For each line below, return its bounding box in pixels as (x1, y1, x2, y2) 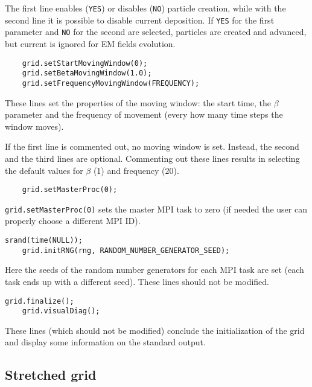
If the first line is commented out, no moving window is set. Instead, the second (5, 140, 299, 153)
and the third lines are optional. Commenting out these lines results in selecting (5, 152, 300, 164)
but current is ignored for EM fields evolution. (5, 37, 176, 50)
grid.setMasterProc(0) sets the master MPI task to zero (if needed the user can (5, 202, 307, 215)
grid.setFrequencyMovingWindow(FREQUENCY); (22, 78, 200, 88)
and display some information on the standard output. (5, 336, 206, 348)
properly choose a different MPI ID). (5, 214, 141, 227)
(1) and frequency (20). (93, 164, 179, 176)
